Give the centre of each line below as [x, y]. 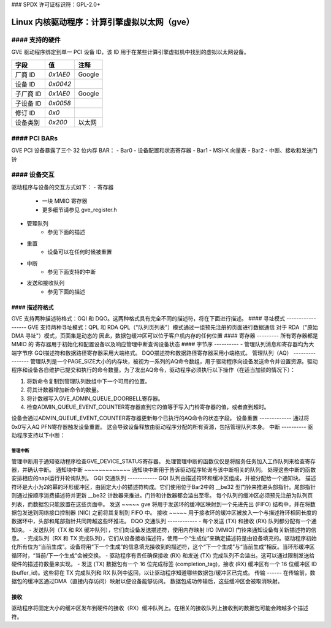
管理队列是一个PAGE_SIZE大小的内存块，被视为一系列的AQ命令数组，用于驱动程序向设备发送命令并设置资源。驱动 [174, 361]
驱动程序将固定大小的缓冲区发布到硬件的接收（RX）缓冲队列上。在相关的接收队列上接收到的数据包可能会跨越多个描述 [160, 608]
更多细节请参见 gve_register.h [80, 210]
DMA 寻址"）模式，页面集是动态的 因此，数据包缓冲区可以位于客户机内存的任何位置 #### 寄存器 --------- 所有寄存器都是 [165, 335]
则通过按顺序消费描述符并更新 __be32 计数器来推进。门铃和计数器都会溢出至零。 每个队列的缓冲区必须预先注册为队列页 [162, 496]
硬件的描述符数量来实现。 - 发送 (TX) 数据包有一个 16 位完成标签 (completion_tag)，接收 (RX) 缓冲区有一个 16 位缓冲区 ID [164, 564]
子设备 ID [29, 103]
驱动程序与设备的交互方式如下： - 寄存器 [63, 187]
